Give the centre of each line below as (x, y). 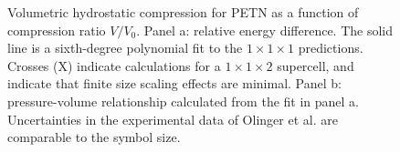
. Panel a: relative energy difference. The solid (265, 30)
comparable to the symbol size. (94, 137)
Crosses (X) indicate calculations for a (114, 65)
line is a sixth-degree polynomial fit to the (125, 48)
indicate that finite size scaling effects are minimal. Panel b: (174, 83)
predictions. (331, 48)
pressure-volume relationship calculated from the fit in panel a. (184, 101)
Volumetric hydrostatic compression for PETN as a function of (183, 12)
